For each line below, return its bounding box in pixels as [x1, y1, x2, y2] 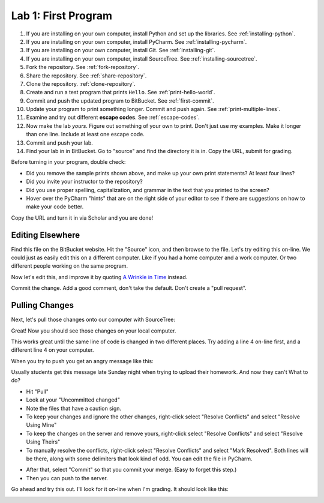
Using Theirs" [26, 438, 61, 445]
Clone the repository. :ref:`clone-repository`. [26, 80, 136, 87]
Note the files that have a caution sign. [26, 405, 122, 412]
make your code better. [26, 203, 84, 210]
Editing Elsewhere [11, 230, 80, 240]
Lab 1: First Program [11, 9, 112, 22]
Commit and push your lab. [26, 139, 93, 146]
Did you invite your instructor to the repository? [26, 178, 143, 185]
